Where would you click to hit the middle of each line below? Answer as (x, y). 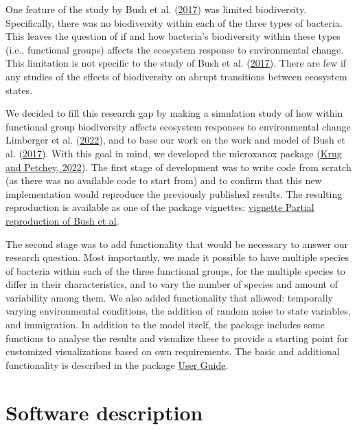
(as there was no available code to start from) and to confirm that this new (164, 180)
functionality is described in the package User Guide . (117, 364)
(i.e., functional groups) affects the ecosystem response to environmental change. (175, 49)
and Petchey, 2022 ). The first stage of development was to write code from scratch (178, 167)
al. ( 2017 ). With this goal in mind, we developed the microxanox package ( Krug (174, 153)
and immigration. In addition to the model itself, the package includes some (165, 325)
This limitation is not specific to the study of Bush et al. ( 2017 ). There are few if (176, 63)
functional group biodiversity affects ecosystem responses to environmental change (178, 126)
